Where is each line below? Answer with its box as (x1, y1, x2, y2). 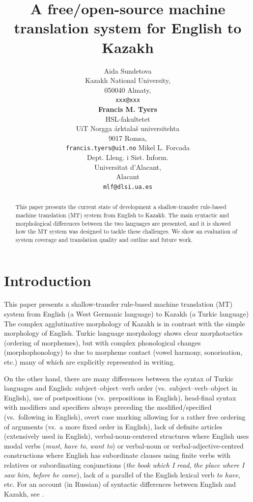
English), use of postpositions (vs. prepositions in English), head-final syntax (4, 392, 236, 402)
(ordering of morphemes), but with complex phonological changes (4, 337, 201, 347)
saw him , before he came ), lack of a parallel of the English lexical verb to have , (4, 469, 240, 479)
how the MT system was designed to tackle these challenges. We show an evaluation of (15, 227, 237, 236)
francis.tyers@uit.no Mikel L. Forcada (65, 142, 190, 153)
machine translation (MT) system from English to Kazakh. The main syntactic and (15, 211, 229, 219)
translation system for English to (14, 18, 242, 38)
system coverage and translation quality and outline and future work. (15, 235, 193, 243)
